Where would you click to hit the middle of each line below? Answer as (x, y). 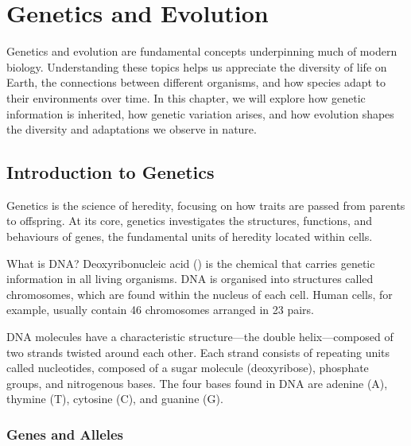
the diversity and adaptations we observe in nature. (132, 129)
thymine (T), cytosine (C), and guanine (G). (115, 399)
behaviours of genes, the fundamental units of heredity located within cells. (190, 237)
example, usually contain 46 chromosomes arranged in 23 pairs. (161, 310)
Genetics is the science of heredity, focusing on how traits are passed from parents (206, 205)
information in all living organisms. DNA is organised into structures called (190, 279)
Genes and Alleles (65, 434)
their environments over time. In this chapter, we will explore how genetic (186, 97)
